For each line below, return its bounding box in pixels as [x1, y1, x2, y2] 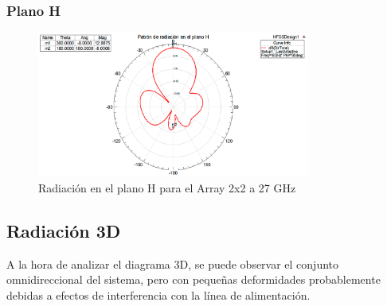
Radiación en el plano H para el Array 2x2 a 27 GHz [38, 179, 296, 196]
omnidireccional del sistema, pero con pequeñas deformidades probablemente [6, 271, 381, 288]
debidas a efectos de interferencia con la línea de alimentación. [6, 286, 311, 303]
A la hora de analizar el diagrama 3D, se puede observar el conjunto [6, 255, 339, 272]
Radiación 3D [6, 218, 121, 242]
